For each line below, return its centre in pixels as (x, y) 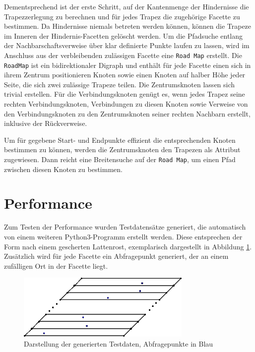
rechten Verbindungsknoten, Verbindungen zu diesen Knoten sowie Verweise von (126, 104)
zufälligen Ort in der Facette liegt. (56, 265)
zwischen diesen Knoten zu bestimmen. (63, 169)
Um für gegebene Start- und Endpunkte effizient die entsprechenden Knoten (120, 140)
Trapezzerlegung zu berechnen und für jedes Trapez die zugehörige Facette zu (122, 16)
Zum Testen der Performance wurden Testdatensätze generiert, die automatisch (125, 227)
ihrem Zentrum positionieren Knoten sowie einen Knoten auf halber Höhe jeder (125, 75)
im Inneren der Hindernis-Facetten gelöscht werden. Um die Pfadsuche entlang (124, 35)
